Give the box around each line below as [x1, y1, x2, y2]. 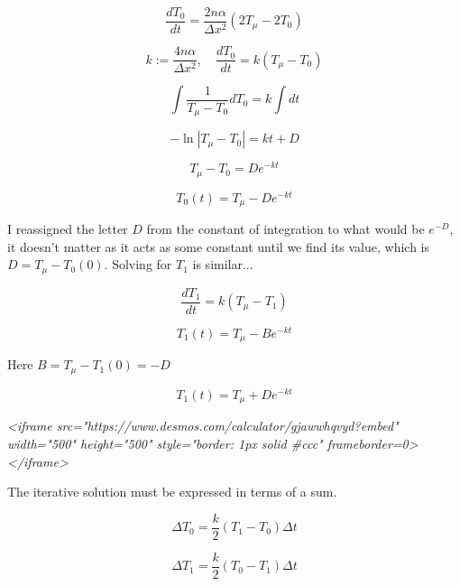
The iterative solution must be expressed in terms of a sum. [7, 482, 337, 501]
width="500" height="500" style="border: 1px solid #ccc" [7, 434, 323, 453]
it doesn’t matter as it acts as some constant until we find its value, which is [7, 237, 430, 256]
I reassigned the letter [7, 219, 128, 238]
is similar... [192, 255, 253, 274]
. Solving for [104, 255, 172, 274]
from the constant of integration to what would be [146, 219, 425, 238]
